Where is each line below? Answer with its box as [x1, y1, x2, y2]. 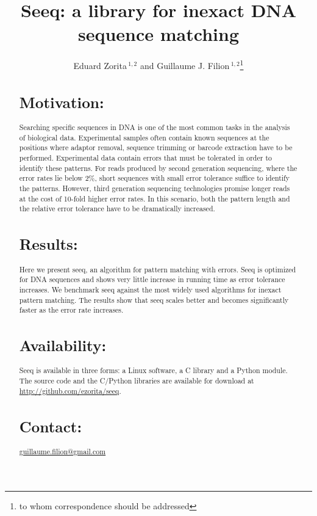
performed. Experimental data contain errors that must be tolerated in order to [19, 153, 272, 163]
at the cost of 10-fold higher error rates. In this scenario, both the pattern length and [19, 193, 290, 203]
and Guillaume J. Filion [140, 59, 230, 71]
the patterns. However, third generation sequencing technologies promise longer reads [19, 183, 290, 194]
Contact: [19, 415, 82, 437]
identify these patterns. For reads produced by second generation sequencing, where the [19, 162, 297, 173]
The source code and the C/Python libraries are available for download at [19, 376, 254, 386]
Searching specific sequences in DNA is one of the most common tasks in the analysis [19, 122, 290, 133]
